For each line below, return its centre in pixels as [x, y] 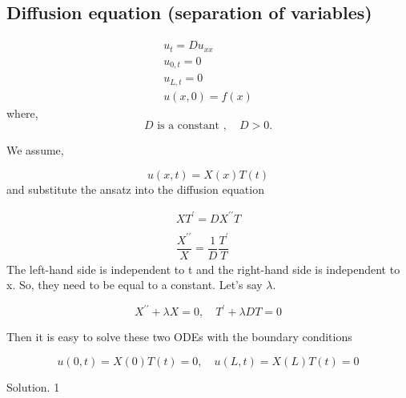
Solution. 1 [33, 386]
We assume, [35, 150]
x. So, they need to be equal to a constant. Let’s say [135, 285]
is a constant [189, 126]
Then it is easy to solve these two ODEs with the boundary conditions [179, 337]
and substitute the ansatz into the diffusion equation [135, 189]
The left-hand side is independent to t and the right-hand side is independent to [203, 269]
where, [22, 113]
